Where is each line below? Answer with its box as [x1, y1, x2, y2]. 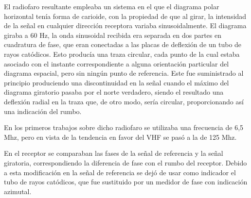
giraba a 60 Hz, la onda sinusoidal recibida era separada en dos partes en [4, 30, 222, 40]
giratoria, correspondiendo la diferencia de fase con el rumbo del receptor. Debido [4, 157, 247, 167]
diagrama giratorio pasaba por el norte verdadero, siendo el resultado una [4, 87, 224, 97]
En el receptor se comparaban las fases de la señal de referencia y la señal [4, 148, 223, 158]
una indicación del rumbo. [4, 106, 82, 116]
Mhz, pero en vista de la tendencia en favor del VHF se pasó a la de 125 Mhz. [4, 132, 237, 142]
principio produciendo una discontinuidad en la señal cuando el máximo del [4, 77, 229, 87]
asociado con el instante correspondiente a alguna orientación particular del [4, 58, 229, 68]
